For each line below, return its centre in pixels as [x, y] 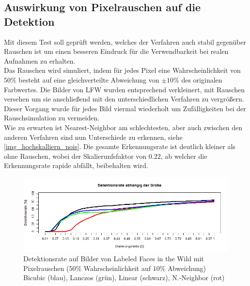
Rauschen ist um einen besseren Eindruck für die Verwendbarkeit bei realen [116, 51]
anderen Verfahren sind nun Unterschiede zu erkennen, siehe [93, 137]
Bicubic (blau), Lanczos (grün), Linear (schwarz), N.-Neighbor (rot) [124, 278]
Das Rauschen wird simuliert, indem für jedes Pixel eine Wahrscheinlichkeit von [122, 70]
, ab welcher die [184, 156]
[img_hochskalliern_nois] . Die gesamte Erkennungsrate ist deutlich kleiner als [120, 146]
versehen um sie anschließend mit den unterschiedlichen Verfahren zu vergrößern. [124, 99]
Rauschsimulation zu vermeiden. [52, 118]
